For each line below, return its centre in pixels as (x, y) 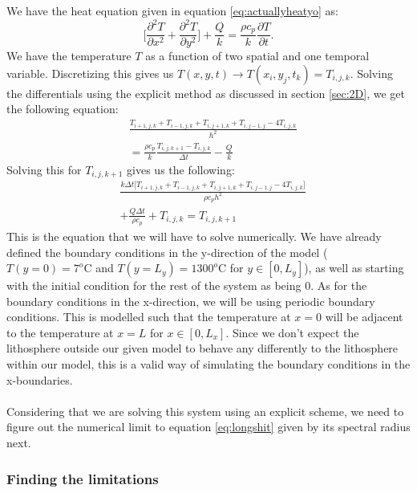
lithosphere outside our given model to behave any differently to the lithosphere (202, 348)
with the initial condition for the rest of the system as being (154, 285)
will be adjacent (364, 317)
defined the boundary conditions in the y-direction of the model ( (167, 252)
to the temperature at (60, 332)
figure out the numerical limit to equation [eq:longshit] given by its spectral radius (208, 427)
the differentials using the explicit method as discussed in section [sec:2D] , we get (206, 93)
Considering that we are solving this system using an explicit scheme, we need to (205, 411)
